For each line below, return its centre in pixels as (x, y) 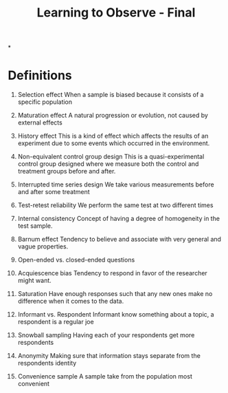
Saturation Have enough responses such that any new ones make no (115, 294)
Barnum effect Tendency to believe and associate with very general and (119, 240)
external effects (40, 123)
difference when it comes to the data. (71, 301)
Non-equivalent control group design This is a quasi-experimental (111, 157)
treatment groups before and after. (67, 171)
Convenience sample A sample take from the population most (105, 376)
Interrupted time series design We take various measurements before (116, 184)
